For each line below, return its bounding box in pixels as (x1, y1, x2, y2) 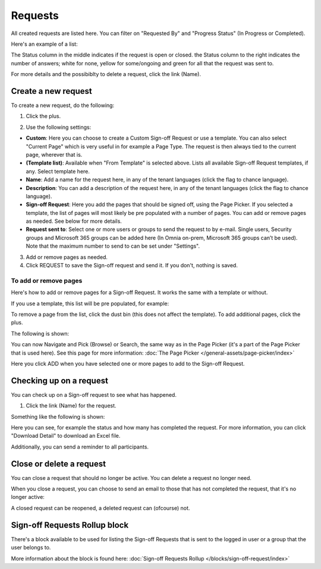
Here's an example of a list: (11, 40, 78, 48)
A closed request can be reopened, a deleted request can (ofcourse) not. (11, 504, 190, 511)
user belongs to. (11, 544, 51, 551)
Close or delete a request (11, 459, 106, 469)
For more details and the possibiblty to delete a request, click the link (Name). (11, 71, 202, 78)
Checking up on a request (11, 375, 108, 385)
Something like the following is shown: (11, 413, 105, 420)
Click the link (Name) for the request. (26, 402, 117, 409)
